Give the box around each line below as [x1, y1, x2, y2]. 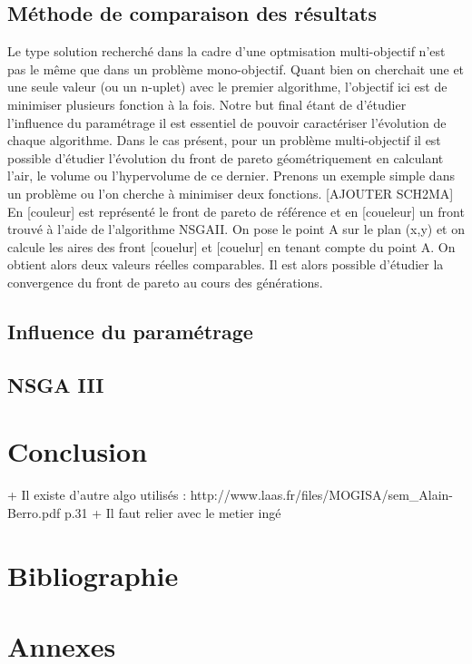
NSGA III [7, 370, 104, 398]
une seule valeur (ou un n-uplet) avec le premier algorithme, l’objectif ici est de [7, 77, 447, 96]
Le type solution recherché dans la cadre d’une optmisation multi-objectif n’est [7, 42, 446, 61]
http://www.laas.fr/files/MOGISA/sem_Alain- [190, 485, 454, 504]
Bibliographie [7, 556, 179, 593]
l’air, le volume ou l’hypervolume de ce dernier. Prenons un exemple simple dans [7, 166, 455, 185]
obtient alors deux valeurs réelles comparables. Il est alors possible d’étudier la [7, 255, 444, 274]
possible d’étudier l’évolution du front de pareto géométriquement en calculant [7, 148, 444, 167]
